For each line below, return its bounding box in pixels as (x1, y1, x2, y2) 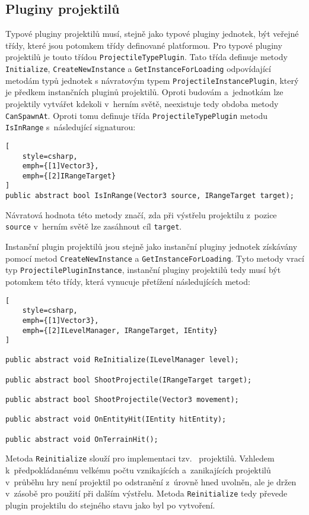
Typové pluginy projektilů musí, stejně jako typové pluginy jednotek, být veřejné (5, 27, 299, 40)
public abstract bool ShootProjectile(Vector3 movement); (5, 395, 239, 404)
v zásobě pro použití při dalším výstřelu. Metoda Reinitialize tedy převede (5, 487, 288, 500)
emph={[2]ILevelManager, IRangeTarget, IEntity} (22, 326, 218, 335)
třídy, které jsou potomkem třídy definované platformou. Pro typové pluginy (5, 39, 282, 51)
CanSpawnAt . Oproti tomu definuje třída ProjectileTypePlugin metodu (5, 109, 268, 121)
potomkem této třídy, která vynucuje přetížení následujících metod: (5, 275, 250, 287)
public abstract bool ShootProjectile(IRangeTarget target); (5, 375, 252, 384)
